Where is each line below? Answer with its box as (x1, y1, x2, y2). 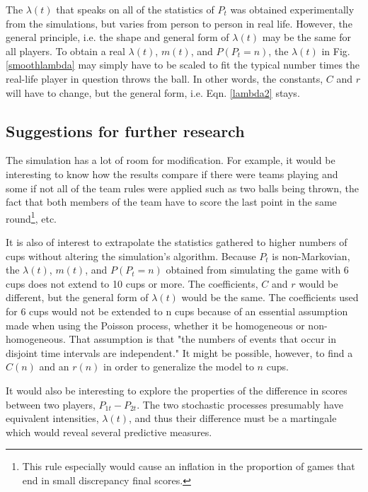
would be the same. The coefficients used (181, 290, 359, 305)
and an (39, 359, 69, 374)
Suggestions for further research (6, 119, 245, 141)
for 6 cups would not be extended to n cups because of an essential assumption (6, 303, 348, 318)
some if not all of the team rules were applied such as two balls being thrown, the (6, 180, 360, 195)
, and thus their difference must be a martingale (128, 411, 337, 426)
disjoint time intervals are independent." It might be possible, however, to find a (6, 345, 353, 360)
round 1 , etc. (6, 209, 57, 225)
